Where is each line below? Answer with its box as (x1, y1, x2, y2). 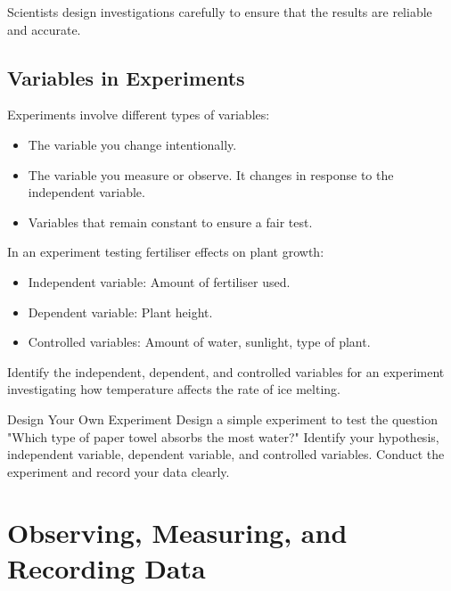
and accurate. (7, 20, 81, 38)
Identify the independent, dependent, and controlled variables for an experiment (7, 362, 445, 381)
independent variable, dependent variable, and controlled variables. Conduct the (7, 445, 445, 464)
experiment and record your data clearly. (7, 462, 230, 480)
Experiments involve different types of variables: (7, 105, 270, 124)
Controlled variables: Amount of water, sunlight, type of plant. (28, 332, 371, 351)
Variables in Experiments (7, 63, 245, 91)
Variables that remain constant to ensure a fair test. (28, 212, 313, 231)
